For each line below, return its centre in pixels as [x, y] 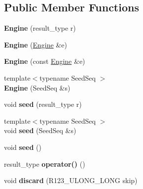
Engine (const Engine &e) [45, 61]
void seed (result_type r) [43, 104]
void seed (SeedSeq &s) [40, 130]
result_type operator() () [45, 164]
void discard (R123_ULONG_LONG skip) [71, 180]
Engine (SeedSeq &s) [37, 87]
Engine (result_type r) [40, 28]
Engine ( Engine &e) [36, 44]
